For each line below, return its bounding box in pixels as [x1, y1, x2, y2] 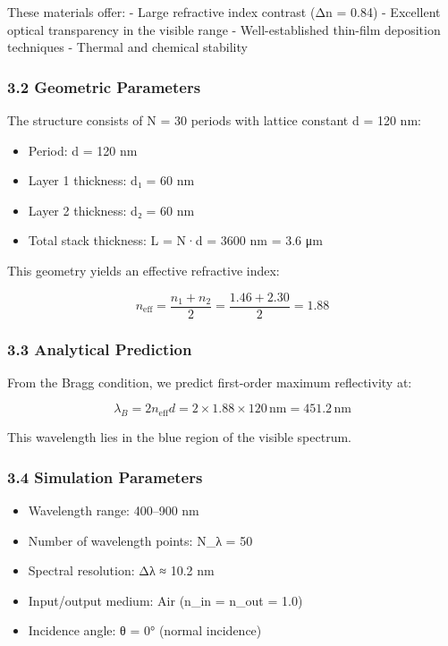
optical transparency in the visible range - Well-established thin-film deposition [7, 20, 441, 38]
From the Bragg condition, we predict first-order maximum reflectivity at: [7, 372, 412, 391]
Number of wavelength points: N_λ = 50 [28, 531, 253, 549]
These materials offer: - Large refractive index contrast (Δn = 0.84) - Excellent [7, 3, 441, 21]
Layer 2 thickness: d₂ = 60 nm [28, 200, 195, 219]
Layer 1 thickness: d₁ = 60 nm [28, 171, 195, 190]
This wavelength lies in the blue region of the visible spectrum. [7, 428, 351, 446]
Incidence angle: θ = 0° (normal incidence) [28, 621, 262, 640]
